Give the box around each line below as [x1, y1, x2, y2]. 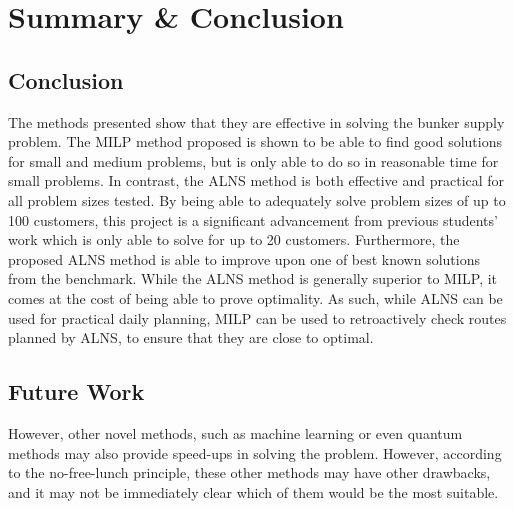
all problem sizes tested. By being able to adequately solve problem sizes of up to [8, 189, 506, 210]
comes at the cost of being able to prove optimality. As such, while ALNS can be [8, 287, 503, 308]
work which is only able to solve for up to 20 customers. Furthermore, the [8, 229, 460, 250]
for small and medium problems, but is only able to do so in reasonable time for [8, 150, 499, 171]
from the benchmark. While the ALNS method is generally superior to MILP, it [8, 268, 498, 289]
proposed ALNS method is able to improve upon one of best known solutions [8, 248, 481, 269]
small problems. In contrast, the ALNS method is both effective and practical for [8, 170, 505, 191]
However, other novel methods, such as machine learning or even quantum [8, 422, 463, 443]
